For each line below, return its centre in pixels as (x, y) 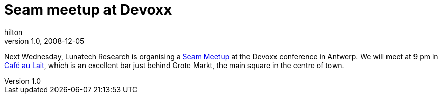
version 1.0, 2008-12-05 (44, 41)
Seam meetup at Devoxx (88, 10)
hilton (13, 32)
